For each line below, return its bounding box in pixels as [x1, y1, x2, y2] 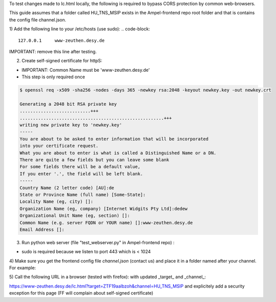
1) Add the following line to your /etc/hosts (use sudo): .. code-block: [9, 26, 150, 32]
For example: [9, 265, 36, 271]
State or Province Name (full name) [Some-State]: [19, 192, 146, 197]
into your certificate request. [19, 143, 99, 149]
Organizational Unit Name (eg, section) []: [19, 213, 130, 219]
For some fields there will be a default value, [19, 164, 141, 169]
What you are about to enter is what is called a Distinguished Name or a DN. [19, 150, 216, 155]
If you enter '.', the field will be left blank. [19, 171, 143, 176]
